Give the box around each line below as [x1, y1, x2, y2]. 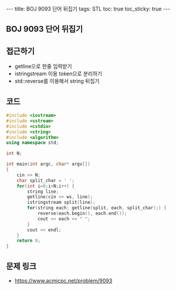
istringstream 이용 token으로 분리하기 [14, 70, 103, 77]
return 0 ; [16, 238, 41, 244]
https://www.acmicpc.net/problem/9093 [14, 277, 113, 284]
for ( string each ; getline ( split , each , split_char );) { [27, 205, 167, 211]
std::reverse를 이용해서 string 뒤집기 [14, 78, 100, 85]
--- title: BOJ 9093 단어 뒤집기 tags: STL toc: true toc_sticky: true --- [6, 5, 171, 12]
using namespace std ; [6, 140, 59, 146]
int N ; [6, 150, 22, 157]
